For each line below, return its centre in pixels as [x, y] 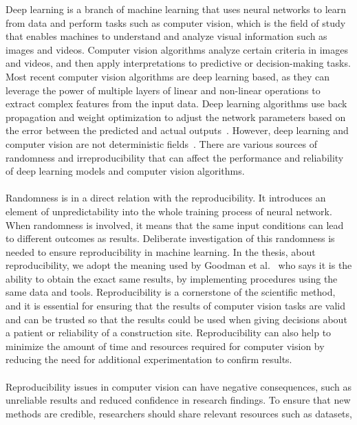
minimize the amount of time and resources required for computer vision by [165, 346]
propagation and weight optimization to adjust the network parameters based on [176, 117]
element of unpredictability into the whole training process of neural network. [169, 211]
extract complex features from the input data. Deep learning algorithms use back [176, 103]
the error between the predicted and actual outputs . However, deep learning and [177, 130]
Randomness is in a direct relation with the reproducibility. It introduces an [166, 198]
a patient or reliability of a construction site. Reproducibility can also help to [169, 333]
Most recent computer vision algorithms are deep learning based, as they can [168, 76]
